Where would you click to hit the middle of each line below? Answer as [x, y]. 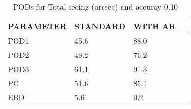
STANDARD [100, 26]
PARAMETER [37, 26]
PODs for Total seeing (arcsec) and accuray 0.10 [96, 7]
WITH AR [155, 26]
